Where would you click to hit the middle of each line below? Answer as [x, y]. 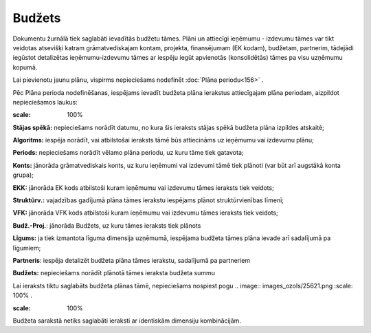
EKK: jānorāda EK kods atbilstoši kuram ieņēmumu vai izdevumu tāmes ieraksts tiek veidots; [143, 187]
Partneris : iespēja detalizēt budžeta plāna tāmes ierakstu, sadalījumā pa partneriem [132, 260]
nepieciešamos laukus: [45, 102]
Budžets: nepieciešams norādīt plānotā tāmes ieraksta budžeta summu [114, 273]
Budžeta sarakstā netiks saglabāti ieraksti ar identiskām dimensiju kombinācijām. [127, 321]
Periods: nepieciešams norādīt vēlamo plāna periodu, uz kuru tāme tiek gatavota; [128, 153]
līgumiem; [27, 248]
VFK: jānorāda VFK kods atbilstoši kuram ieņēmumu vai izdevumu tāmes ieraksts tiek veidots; [145, 213]
